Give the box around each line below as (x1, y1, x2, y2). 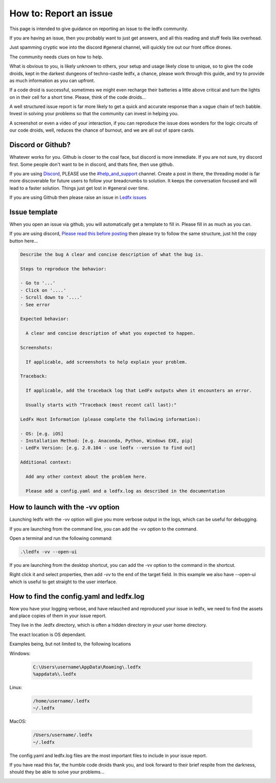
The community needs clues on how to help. (9, 54, 103, 60)
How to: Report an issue (9, 8, 113, 19)
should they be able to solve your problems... (9, 769, 105, 775)
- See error (20, 302, 51, 307)
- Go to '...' (20, 280, 56, 286)
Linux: (9, 684, 22, 690)
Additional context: (20, 459, 72, 465)
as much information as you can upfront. (9, 77, 95, 83)
